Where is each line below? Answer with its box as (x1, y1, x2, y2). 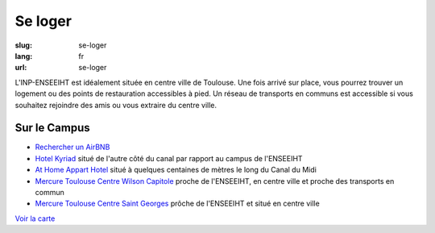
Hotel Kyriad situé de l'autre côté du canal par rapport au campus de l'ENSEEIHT (35, 153, 303, 163)
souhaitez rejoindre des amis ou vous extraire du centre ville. (14, 100, 217, 110)
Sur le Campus (14, 121, 90, 135)
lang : (14, 51, 33, 60)
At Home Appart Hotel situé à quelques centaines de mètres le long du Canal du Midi (35, 165, 317, 175)
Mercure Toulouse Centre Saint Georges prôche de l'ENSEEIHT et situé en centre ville (35, 198, 320, 209)
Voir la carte (14, 214, 56, 223)
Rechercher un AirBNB (35, 142, 110, 152)
